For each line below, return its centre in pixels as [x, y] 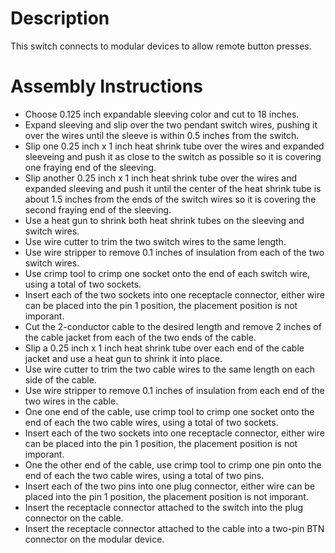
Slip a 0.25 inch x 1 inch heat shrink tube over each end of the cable [164, 348]
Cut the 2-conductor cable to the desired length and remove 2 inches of [173, 326]
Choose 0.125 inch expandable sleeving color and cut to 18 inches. [162, 114]
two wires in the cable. [71, 401]
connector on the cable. [74, 518]
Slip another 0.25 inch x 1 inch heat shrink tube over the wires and [161, 178]
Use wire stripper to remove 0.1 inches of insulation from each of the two [174, 252]
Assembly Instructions [106, 86]
